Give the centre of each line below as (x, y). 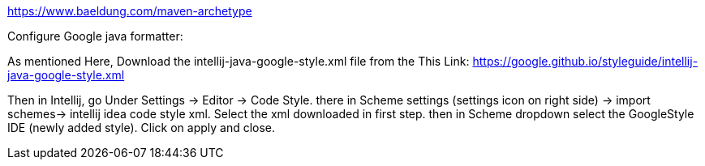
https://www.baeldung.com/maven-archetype (130, 11)
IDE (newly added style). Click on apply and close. (142, 128)
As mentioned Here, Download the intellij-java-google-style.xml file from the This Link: (239, 61)
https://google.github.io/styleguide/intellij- (585, 61)
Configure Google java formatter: (95, 36)
